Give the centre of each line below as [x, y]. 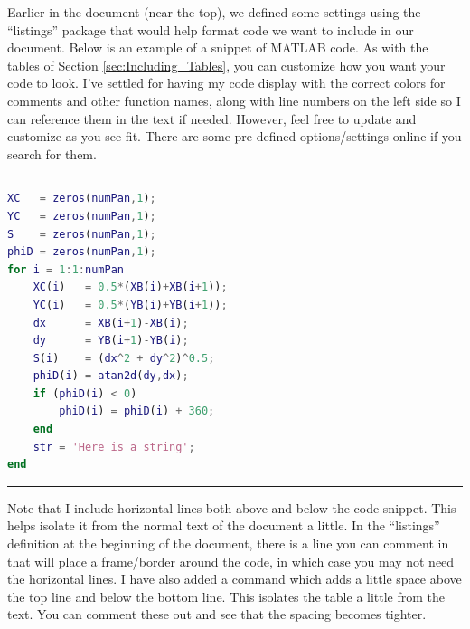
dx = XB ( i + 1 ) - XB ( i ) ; [111, 323]
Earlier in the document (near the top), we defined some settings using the [214, 12]
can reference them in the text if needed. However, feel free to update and [212, 118]
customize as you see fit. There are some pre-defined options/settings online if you [235, 136]
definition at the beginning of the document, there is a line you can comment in [228, 543]
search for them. [52, 153]
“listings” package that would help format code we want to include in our [211, 29]
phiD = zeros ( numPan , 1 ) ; [82, 252]
